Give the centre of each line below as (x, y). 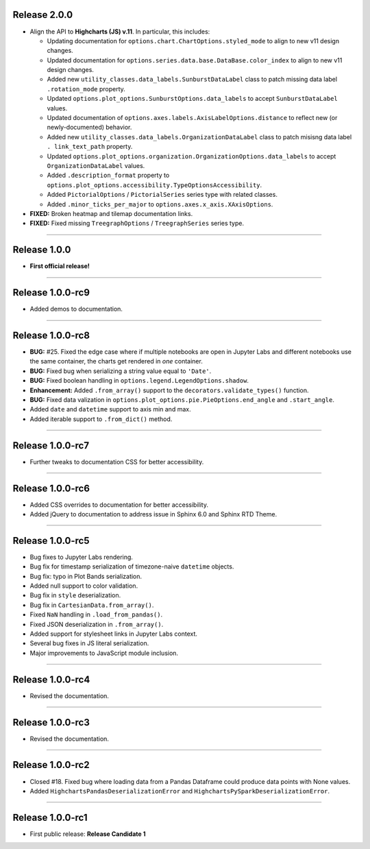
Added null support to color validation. (84, 586)
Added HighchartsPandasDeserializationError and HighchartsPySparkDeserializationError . (180, 791)
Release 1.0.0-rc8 (51, 335)
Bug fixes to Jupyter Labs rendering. (82, 557)
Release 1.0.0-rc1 (50, 817)
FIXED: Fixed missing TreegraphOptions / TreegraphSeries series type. (137, 224)
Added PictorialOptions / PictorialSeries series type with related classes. (162, 195)
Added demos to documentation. (76, 309)
